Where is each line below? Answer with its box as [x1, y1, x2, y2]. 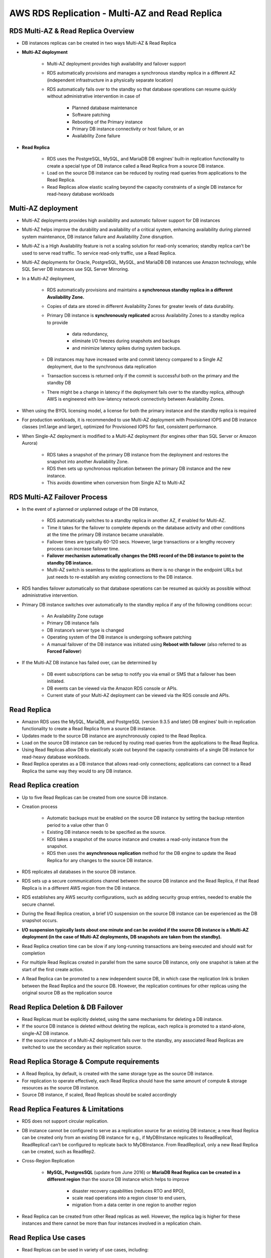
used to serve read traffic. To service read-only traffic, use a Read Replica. [22, 250, 177, 256]
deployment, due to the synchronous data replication [47, 363, 157, 369]
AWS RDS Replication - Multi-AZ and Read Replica [9, 8, 222, 19]
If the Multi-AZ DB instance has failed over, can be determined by [22, 660, 158, 666]
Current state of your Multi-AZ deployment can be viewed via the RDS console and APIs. [47, 692, 230, 698]
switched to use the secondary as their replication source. [22, 1044, 143, 1050]
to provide [47, 320, 68, 326]
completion [22, 950, 45, 956]
